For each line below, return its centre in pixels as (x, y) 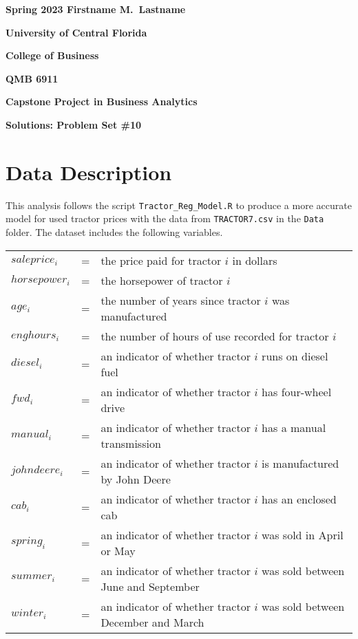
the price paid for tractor (161, 260)
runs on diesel (295, 356)
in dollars (255, 260)
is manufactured (301, 463)
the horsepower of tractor (162, 280)
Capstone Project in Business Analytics (102, 101)
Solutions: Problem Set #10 (74, 124)
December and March (152, 622)
